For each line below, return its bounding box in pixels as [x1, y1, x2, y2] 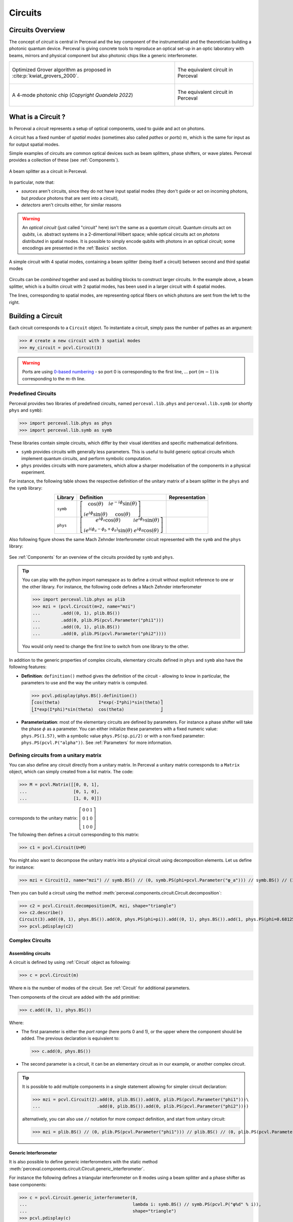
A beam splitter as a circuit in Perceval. [9, 168, 87, 174]
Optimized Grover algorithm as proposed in [12, 66, 111, 73]
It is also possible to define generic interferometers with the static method [9, 1159, 158, 1165]
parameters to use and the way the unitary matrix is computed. [21, 679, 148, 685]
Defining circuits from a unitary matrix [9, 752, 102, 759]
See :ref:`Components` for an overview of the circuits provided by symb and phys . [9, 554, 174, 560]
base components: [9, 1181, 47, 1187]
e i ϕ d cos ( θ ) [133, 526, 159, 534]
